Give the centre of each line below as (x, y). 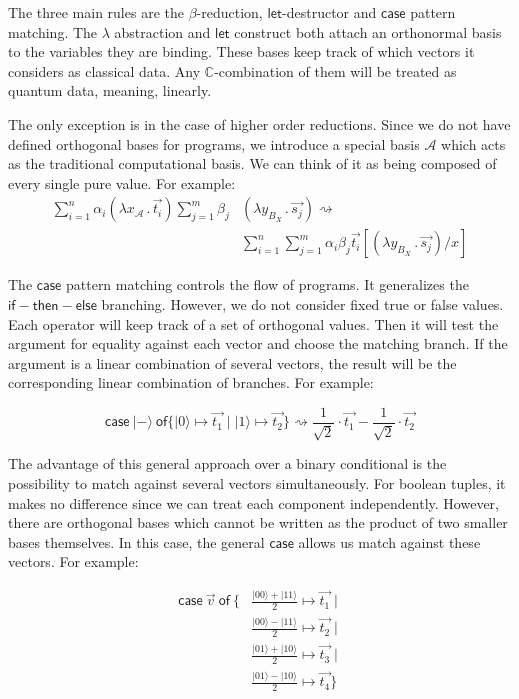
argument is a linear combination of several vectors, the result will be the (232, 362)
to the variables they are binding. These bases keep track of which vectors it (241, 51)
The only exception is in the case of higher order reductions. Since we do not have (259, 123)
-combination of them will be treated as (335, 70)
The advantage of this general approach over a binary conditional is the (227, 463)
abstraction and (162, 31)
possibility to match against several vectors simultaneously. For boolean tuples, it (257, 483)
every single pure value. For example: (122, 182)
